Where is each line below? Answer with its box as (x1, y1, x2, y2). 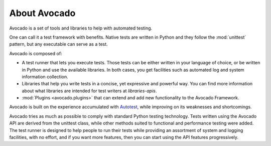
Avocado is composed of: (9, 50, 62, 56)
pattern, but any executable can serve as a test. (9, 41, 108, 47)
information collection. (22, 73, 69, 80)
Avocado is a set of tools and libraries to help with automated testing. (9, 25, 153, 31)
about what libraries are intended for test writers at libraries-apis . (22, 88, 157, 94)
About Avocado (9, 8, 76, 19)
